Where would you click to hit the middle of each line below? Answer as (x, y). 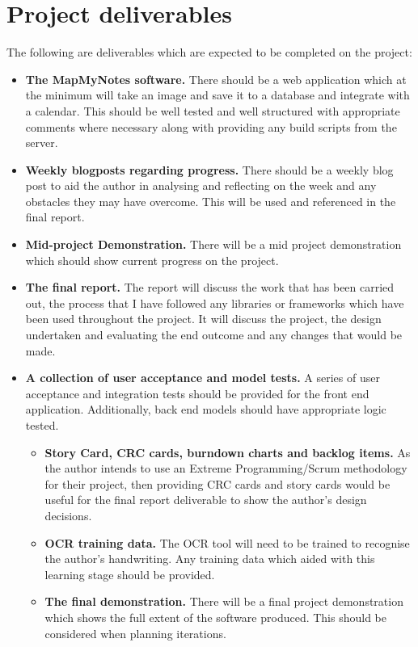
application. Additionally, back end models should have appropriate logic (206, 409)
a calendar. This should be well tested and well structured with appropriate (213, 110)
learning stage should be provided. (130, 574)
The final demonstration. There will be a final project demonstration (224, 601)
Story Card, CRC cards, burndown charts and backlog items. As (228, 452)
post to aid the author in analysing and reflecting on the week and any (201, 185)
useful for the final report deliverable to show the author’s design (206, 500)
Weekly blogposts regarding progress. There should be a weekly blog (209, 169)
